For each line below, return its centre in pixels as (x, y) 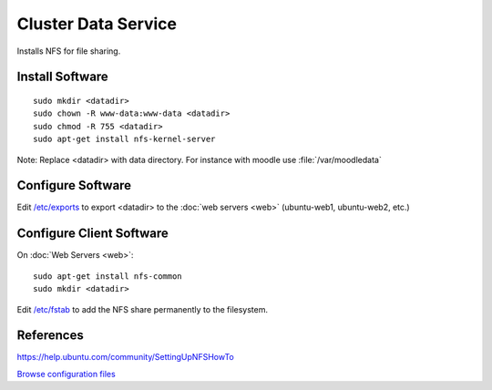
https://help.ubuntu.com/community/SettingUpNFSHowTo (125, 357)
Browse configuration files (66, 374)
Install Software (62, 77)
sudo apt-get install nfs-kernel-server (124, 139)
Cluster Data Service (97, 24)
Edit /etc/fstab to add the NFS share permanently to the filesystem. (143, 309)
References (50, 336)
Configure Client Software (92, 234)
